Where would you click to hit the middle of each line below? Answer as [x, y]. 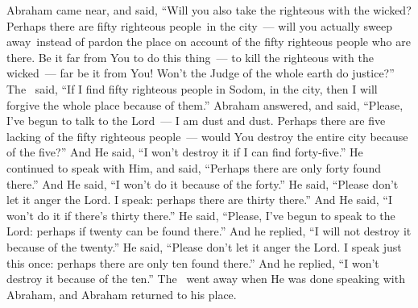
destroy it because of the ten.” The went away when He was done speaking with [206, 279]
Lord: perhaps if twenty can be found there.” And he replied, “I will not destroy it [209, 231]
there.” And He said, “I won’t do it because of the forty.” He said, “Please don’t [203, 183]
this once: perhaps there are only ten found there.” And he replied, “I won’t [193, 262]
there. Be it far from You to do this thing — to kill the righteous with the [190, 57]
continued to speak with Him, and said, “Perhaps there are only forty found [194, 167]
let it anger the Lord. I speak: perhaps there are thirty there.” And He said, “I [200, 200]
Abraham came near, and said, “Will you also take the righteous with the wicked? [209, 10]
